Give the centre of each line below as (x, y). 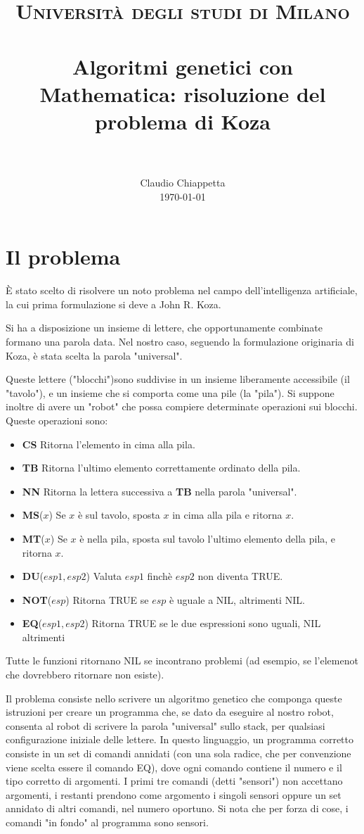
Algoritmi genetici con (183, 66)
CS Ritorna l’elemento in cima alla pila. (109, 444)
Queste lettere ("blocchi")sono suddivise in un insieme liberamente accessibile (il (178, 379)
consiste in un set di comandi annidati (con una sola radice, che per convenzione (178, 753)
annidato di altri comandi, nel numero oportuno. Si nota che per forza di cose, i (177, 808)
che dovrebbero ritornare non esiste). (85, 675)
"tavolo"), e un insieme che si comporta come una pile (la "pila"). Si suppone (170, 392)
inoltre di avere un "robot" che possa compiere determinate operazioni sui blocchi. (182, 406)
